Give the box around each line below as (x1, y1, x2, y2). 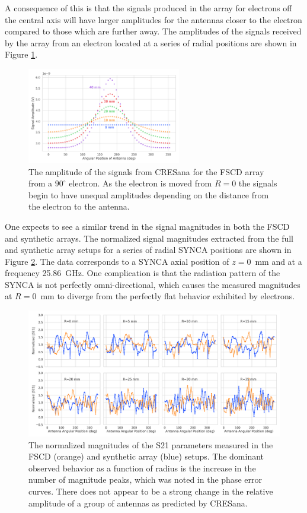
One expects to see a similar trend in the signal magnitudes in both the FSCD (5, 220, 290, 232)
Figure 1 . (5, 48, 38, 61)
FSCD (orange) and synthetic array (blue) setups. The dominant (28, 450, 264, 463)
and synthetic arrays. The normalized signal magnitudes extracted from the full (5, 232, 294, 244)
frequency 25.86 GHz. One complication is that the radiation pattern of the (5, 267, 280, 279)
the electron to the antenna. (28, 200, 130, 213)
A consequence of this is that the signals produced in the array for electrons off (5, 2, 292, 14)
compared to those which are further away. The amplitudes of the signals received (5, 25, 302, 37)
